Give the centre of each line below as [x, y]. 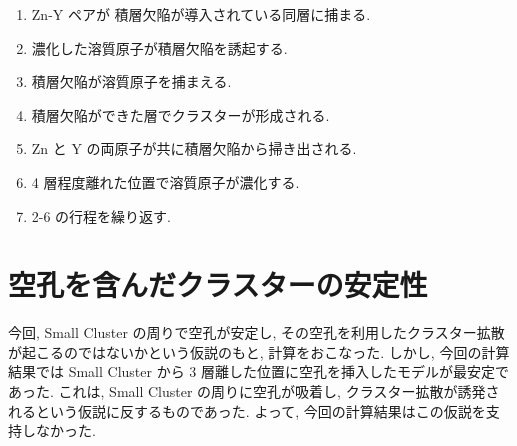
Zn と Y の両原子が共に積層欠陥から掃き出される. [194, 148]
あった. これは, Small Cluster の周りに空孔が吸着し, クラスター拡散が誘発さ [254, 391]
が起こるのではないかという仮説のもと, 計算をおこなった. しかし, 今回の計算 [259, 351]
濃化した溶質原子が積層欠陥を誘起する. [159, 47]
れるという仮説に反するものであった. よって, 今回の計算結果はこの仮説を [247, 410]
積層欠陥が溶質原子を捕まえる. [131, 81]
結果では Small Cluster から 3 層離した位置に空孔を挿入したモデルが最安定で [258, 371]
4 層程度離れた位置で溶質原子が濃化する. [165, 181]
